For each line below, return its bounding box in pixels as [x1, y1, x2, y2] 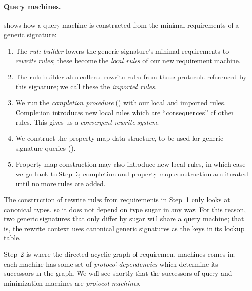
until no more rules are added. [15, 178, 106, 188]
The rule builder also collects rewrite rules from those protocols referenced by [15, 72, 247, 82]
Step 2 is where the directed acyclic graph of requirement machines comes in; [4, 249, 235, 259]
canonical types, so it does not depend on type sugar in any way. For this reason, [4, 204, 246, 214]
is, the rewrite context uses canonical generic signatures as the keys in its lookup [4, 223, 245, 233]
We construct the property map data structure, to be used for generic [15, 133, 224, 143]
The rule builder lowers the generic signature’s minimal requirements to [15, 45, 229, 56]
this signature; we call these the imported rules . [15, 81, 156, 91]
